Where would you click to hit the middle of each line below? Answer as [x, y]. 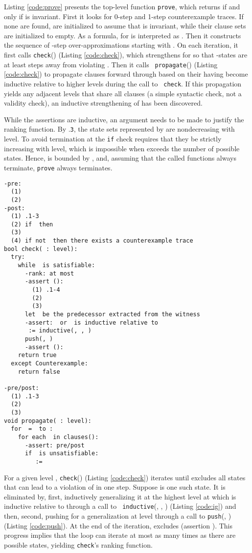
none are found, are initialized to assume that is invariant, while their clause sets [125, 26]
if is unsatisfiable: [62, 454]
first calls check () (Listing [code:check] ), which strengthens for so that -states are [126, 55]
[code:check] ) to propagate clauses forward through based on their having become [126, 74]
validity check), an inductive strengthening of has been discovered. [103, 103]
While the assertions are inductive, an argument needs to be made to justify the [124, 119]
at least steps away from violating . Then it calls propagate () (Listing [111, 64]
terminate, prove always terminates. [58, 167]
